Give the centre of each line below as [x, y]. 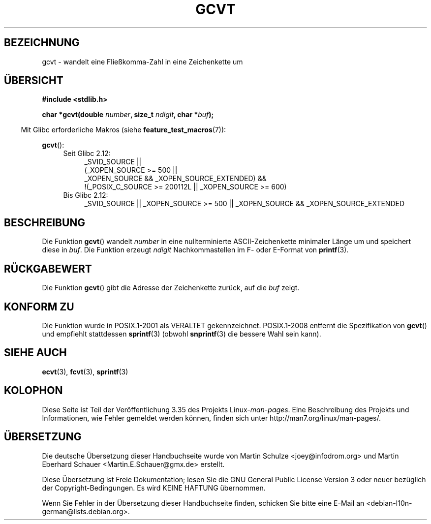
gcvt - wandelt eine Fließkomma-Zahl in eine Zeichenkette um [142, 62]
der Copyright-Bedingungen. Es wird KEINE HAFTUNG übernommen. [154, 488]
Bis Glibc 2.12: [86, 195]
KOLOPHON [33, 391]
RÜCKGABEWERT [48, 269]
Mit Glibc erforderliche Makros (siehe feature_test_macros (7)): [123, 130]
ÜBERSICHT [34, 81]
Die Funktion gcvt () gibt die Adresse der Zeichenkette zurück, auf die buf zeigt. [171, 288]
